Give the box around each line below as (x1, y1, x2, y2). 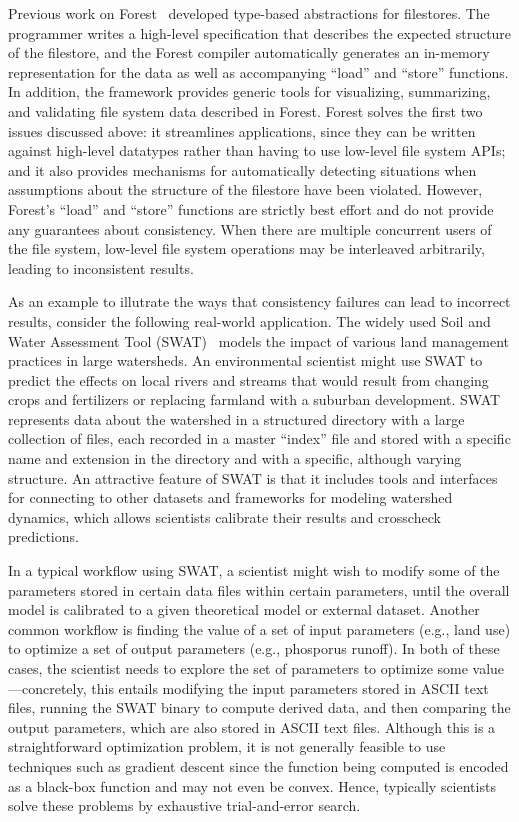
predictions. (8, 526, 79, 547)
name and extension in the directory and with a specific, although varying (8, 448, 462, 469)
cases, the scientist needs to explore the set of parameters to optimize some (8, 658, 468, 678)
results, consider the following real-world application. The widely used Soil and (8, 310, 491, 331)
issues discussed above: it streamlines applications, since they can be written (8, 120, 476, 141)
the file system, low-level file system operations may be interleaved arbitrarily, (8, 238, 485, 259)
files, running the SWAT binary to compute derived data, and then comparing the (8, 697, 511, 718)
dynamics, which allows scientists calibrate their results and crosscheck (8, 506, 441, 527)
